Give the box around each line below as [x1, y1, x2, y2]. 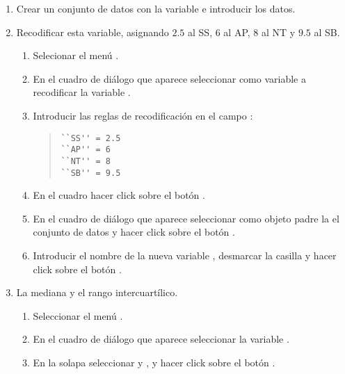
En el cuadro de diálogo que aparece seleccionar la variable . [33, 332, 289, 346]
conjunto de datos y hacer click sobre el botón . [33, 225, 235, 239]
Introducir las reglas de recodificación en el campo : [33, 108, 253, 122]
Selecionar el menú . [33, 48, 119, 63]
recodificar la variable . [33, 85, 131, 99]
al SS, [188, 24, 213, 39]
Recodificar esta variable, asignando [16, 24, 169, 39]
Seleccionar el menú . [33, 308, 123, 323]
